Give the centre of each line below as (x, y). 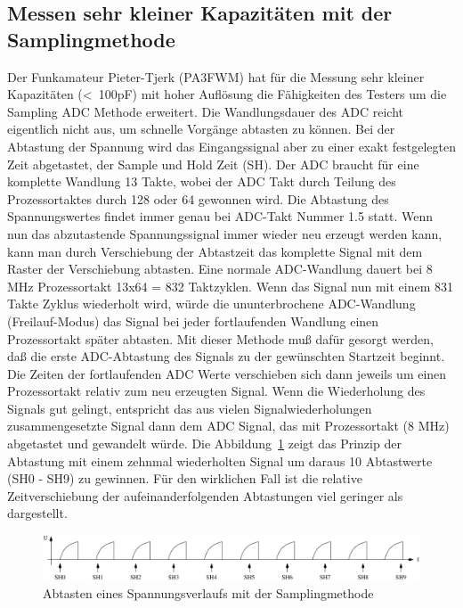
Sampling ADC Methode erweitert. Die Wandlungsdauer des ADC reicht (206, 111)
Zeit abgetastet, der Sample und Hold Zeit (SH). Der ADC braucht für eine (213, 164)
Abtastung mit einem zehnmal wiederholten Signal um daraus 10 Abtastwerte (220, 460)
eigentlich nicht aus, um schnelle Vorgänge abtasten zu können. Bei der (201, 129)
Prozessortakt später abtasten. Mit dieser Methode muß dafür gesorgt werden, (220, 338)
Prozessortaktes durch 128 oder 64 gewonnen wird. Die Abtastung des (198, 198)
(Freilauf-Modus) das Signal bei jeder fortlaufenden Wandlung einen (193, 320)
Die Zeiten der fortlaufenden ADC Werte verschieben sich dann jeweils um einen (227, 373)
